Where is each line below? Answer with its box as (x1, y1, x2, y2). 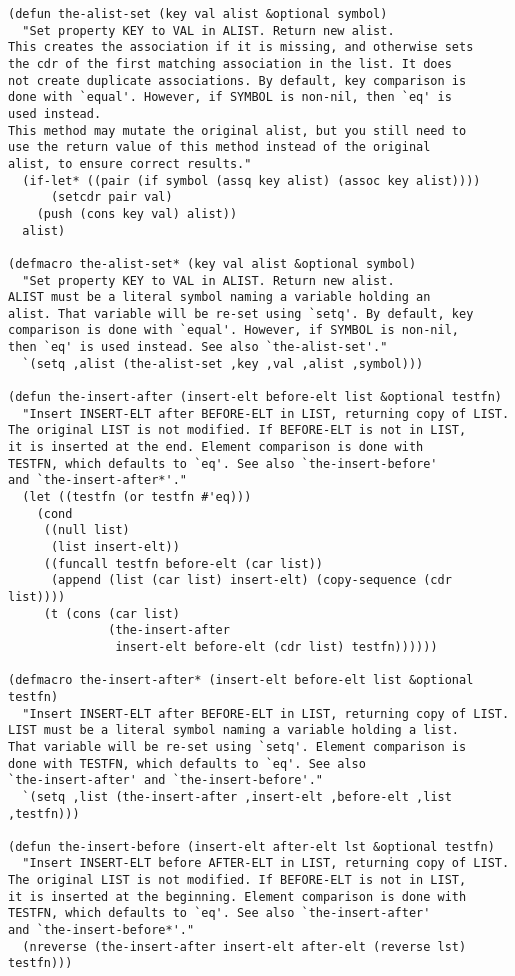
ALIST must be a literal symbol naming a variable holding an (8, 290, 431, 305)
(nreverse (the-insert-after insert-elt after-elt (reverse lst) (22, 939, 467, 954)
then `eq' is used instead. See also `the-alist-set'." (8, 340, 388, 355)
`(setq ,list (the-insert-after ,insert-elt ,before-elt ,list (22, 789, 452, 804)
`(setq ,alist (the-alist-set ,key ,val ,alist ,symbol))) (22, 356, 424, 371)
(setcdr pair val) (50, 190, 173, 205)
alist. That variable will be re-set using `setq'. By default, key (8, 306, 474, 321)
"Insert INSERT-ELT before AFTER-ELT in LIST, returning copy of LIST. (22, 856, 510, 871)
